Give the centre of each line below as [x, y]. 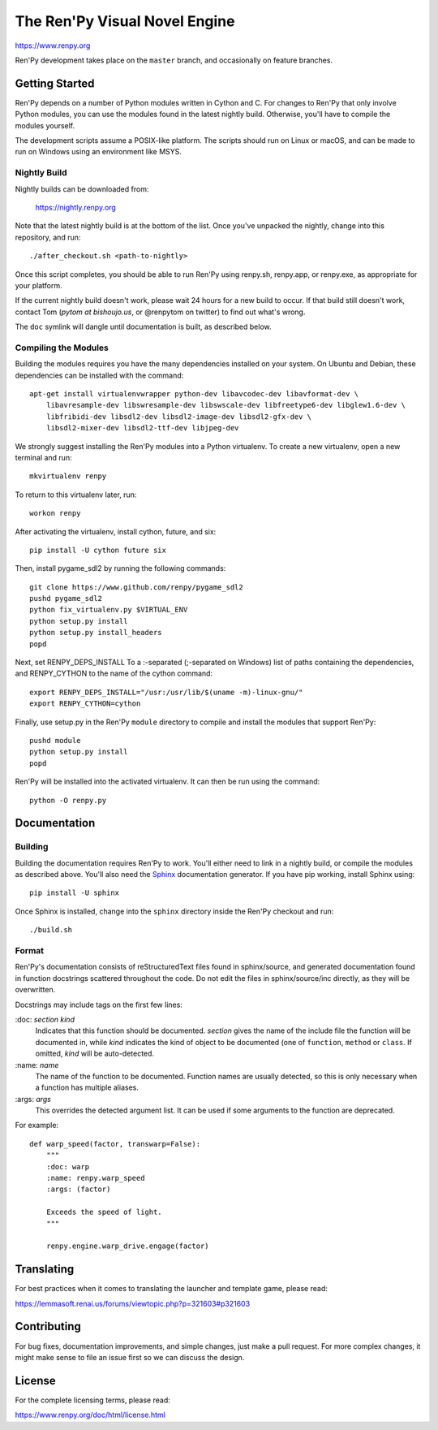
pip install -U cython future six [98, 550]
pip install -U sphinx [75, 893]
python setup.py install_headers [96, 633]
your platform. [39, 285]
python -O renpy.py [68, 800]
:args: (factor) [78, 1189]
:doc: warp [68, 1166]
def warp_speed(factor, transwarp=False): [115, 1144]
